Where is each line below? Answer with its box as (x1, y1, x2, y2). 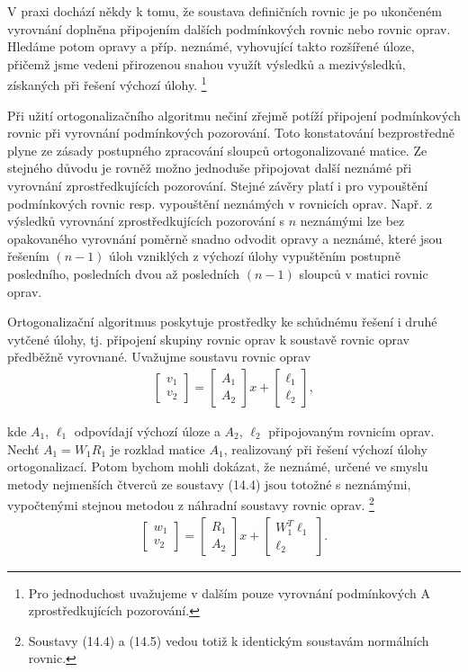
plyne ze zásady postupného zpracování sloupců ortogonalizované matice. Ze (7, 140, 427, 159)
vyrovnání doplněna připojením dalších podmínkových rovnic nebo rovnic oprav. (7, 19, 451, 38)
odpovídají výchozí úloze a (74, 421, 220, 440)
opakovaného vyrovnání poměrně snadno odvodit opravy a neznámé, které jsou (7, 228, 443, 247)
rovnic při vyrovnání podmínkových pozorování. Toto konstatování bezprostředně (7, 123, 455, 142)
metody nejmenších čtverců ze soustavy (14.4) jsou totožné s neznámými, (7, 474, 411, 493)
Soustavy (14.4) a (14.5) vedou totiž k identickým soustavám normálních (28, 631, 429, 650)
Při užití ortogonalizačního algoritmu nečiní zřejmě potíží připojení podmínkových (7, 105, 461, 124)
